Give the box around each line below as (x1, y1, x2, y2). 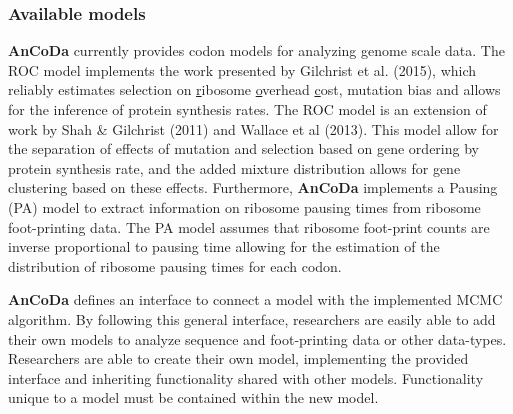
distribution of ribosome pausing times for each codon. (8, 255, 342, 276)
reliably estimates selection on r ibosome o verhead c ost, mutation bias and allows (8, 79, 501, 100)
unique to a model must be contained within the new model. (8, 387, 379, 408)
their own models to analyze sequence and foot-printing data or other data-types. (8, 328, 507, 349)
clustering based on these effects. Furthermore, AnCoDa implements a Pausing (8, 177, 498, 198)
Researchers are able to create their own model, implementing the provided (8, 348, 469, 369)
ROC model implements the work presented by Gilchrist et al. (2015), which (8, 59, 477, 80)
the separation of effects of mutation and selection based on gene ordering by (8, 138, 479, 159)
